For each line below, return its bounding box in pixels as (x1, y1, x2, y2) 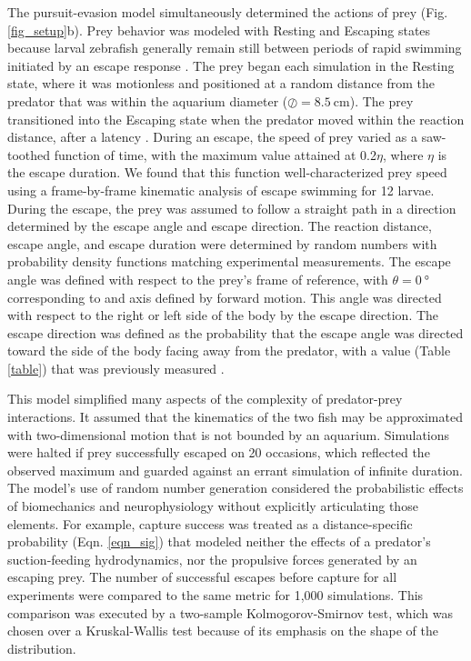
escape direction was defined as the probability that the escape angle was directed (7, 323, 464, 342)
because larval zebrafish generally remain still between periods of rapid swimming (7, 38, 462, 57)
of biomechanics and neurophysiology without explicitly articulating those (7, 496, 418, 516)
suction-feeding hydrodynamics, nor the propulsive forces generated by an (7, 549, 417, 568)
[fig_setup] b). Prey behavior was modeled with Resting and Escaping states (7, 20, 431, 39)
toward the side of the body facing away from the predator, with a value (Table (7, 341, 451, 360)
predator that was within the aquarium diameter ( (7, 91, 288, 110)
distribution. (7, 638, 76, 657)
